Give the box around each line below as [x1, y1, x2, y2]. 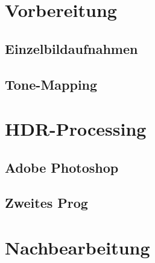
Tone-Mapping [5, 75, 98, 93]
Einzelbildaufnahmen [5, 39, 138, 58]
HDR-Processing [5, 116, 147, 141]
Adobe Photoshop [5, 158, 119, 176]
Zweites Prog [5, 193, 88, 212]
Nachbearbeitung [5, 235, 150, 260]
